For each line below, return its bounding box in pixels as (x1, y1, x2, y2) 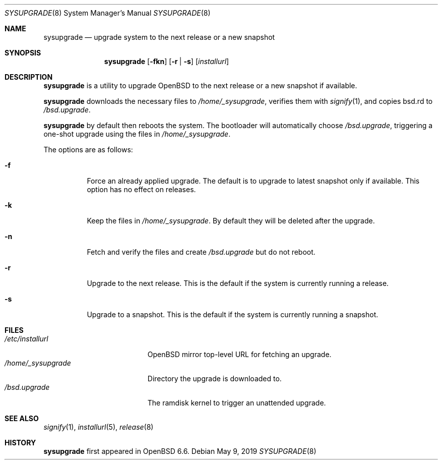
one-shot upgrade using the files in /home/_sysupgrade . (43, 130, 231, 138)
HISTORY (5, 438, 36, 447)
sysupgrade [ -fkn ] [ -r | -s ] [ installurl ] (104, 57, 229, 66)
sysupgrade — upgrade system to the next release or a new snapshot (43, 33, 275, 41)
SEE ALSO (5, 414, 39, 423)
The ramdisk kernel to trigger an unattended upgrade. (147, 398, 326, 407)
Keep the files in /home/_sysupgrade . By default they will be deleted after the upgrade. (87, 216, 375, 225)
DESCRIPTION (5, 73, 53, 81)
